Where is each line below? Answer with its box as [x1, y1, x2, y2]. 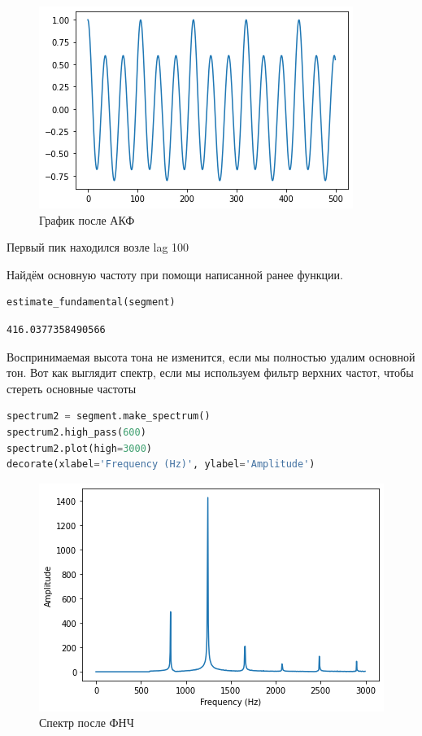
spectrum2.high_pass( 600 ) [7, 426, 146, 438]
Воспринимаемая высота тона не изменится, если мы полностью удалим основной [7, 348, 415, 365]
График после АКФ [39, 211, 135, 228]
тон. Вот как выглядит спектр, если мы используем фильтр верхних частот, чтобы [7, 364, 414, 381]
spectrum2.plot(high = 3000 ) [7, 442, 153, 454]
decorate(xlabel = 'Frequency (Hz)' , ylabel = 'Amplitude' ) [7, 458, 315, 471]
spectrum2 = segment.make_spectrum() [7, 410, 211, 423]
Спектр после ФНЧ [39, 714, 134, 731]
